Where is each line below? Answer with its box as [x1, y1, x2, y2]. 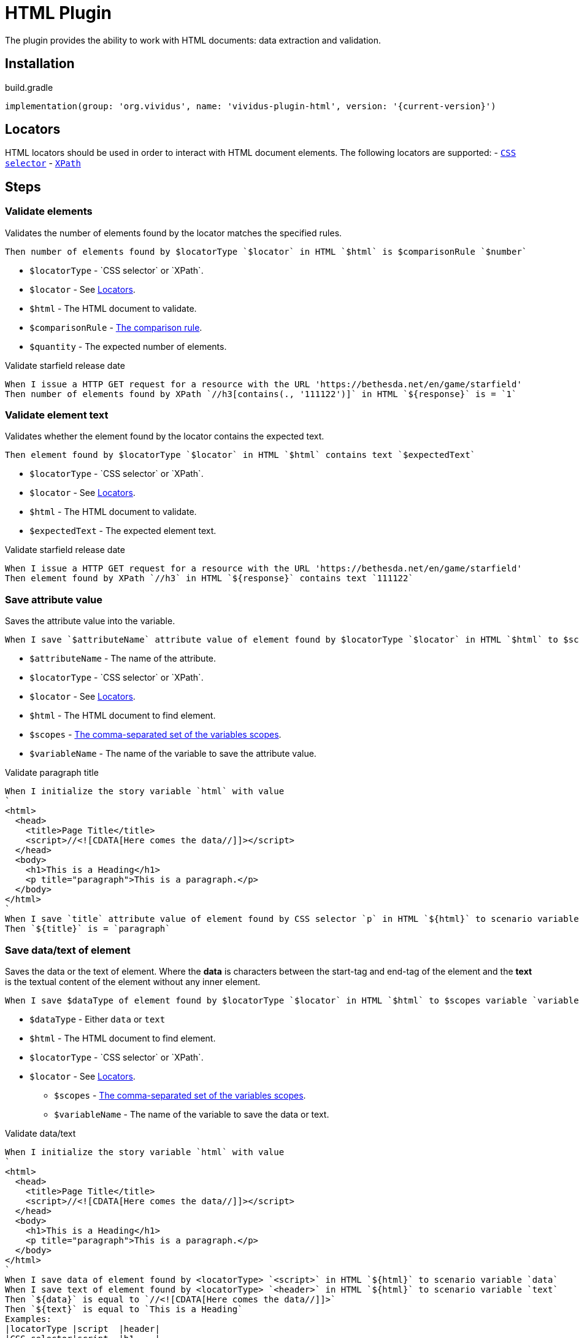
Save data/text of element [5, 943, 131, 956]
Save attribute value [5, 593, 102, 606]
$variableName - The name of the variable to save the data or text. [54, 1108, 329, 1120]
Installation [5, 56, 75, 72]
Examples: [5, 1313, 52, 1324]
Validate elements [5, 205, 93, 218]
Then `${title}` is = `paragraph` [5, 924, 171, 934]
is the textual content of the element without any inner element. [5, 976, 261, 987]
